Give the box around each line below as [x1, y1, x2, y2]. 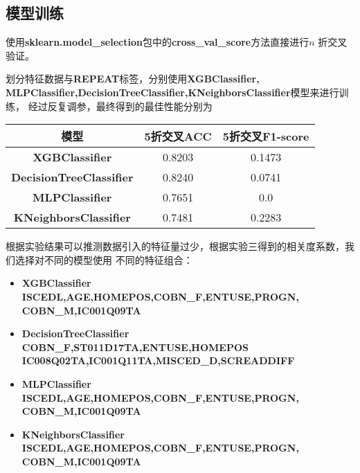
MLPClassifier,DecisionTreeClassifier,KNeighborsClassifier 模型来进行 [6, 84, 339, 99]
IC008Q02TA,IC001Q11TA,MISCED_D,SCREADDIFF [21, 353, 295, 368]
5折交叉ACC [144, 128, 212, 145]
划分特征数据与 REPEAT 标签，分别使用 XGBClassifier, [6, 71, 260, 86]
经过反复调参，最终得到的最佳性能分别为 [28, 98, 213, 113]
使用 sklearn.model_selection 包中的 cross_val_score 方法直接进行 [6, 35, 309, 49]
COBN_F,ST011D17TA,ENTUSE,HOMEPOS [21, 339, 249, 354]
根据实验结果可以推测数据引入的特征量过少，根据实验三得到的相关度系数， [6, 239, 345, 253]
